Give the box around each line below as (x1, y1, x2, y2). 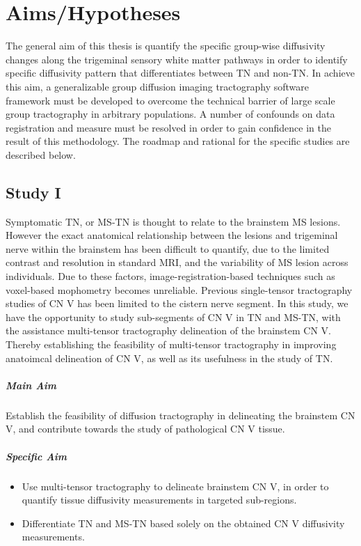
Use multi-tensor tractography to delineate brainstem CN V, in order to (22, 478, 329, 493)
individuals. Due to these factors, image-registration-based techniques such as (6, 269, 335, 283)
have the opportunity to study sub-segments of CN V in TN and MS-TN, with (6, 309, 341, 324)
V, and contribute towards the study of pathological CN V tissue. (6, 421, 285, 436)
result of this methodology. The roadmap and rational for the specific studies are (6, 134, 350, 148)
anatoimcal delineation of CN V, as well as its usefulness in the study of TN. (6, 350, 333, 365)
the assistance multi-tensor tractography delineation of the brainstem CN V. (6, 323, 331, 338)
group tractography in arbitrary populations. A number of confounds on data (6, 107, 335, 121)
